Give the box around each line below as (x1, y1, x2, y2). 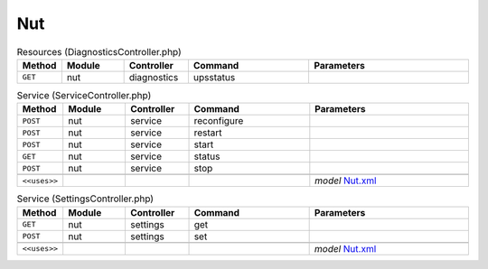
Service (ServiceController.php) (16, 89, 152, 102)
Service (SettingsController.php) (16, 192, 154, 205)
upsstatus (192, 70, 236, 83)
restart (193, 126, 222, 139)
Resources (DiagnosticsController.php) (16, 45, 183, 58)
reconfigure (193, 115, 244, 127)
